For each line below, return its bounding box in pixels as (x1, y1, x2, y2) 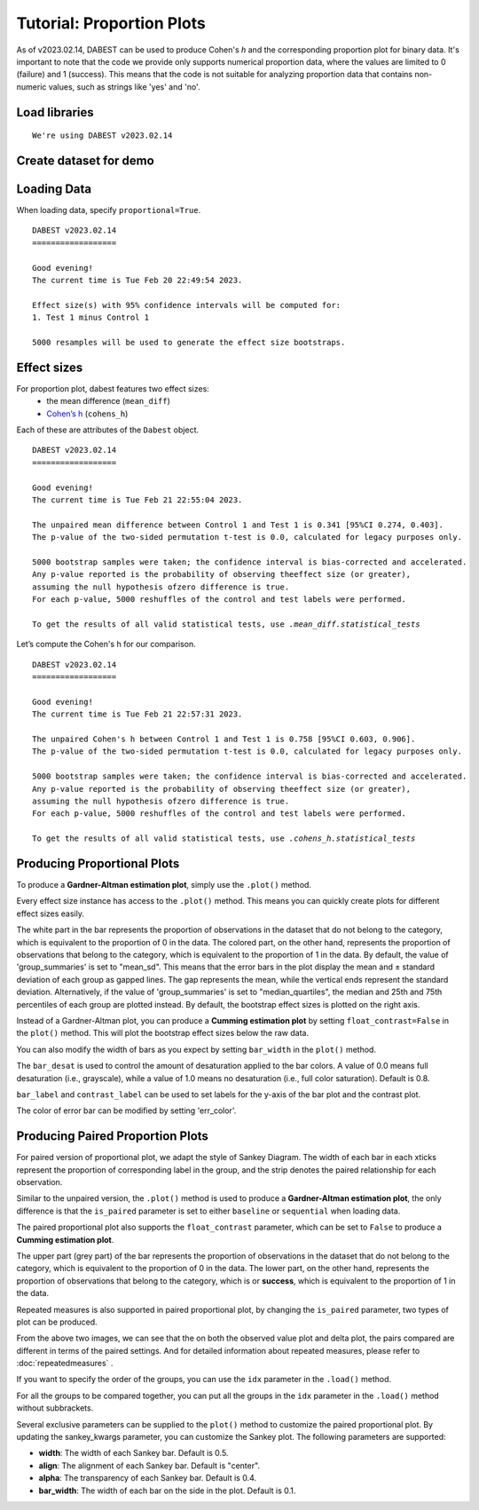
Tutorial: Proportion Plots (16, 13, 206, 33)
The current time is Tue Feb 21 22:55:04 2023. (32, 494, 243, 505)
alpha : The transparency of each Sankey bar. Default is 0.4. (38, 1473, 257, 1483)
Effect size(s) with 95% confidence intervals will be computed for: (32, 300, 342, 310)
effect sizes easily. (16, 908, 84, 919)
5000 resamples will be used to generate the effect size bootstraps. (32, 337, 346, 347)
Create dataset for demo (16, 153, 154, 168)
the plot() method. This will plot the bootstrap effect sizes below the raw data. (16, 1028, 310, 1039)
